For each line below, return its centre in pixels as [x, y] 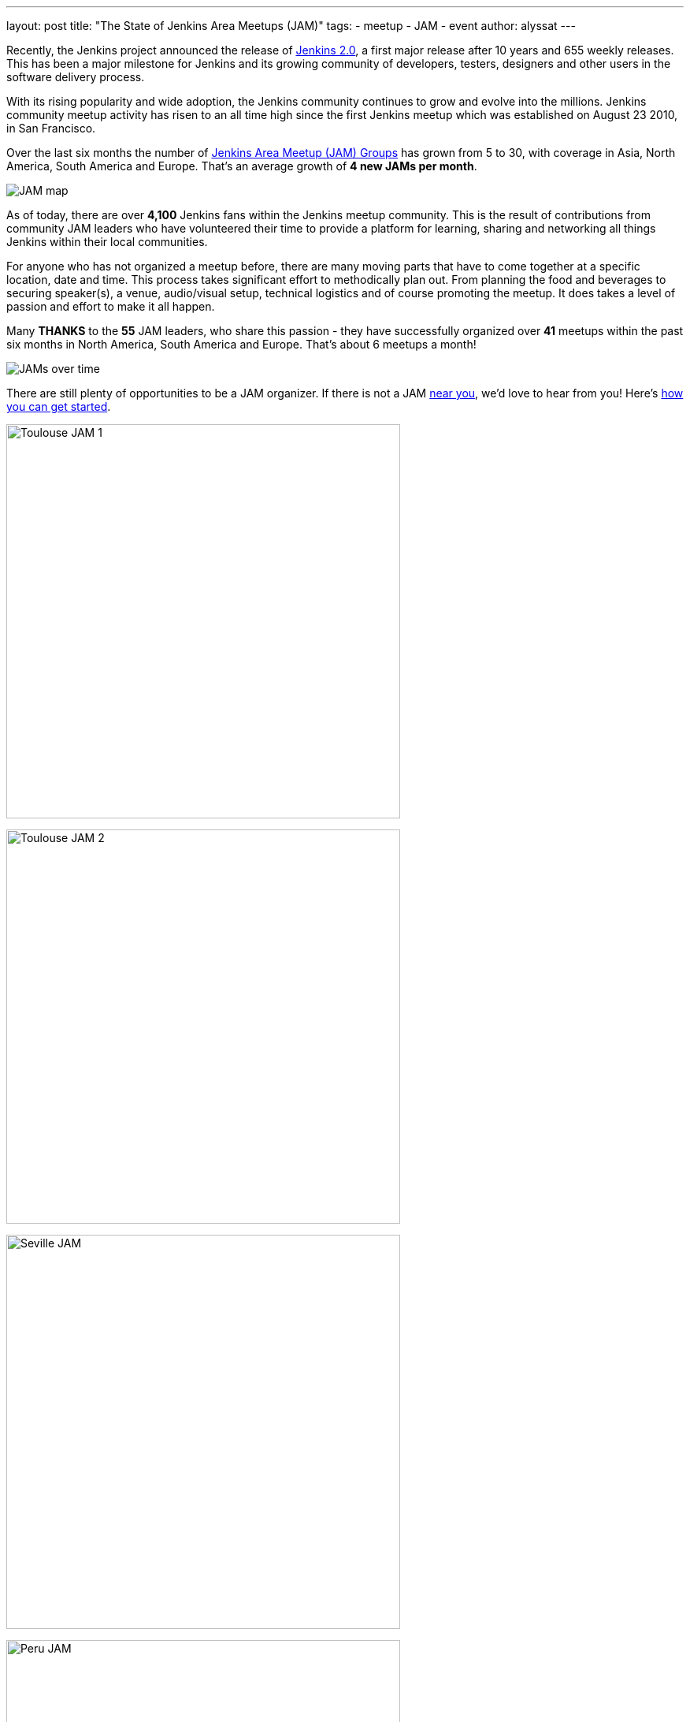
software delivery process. [76, 77]
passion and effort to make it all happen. [111, 306]
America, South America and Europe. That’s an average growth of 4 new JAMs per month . [242, 166]
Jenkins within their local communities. [107, 242]
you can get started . [59, 406]
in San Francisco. [51, 128]
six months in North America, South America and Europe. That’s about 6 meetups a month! [241, 344]
